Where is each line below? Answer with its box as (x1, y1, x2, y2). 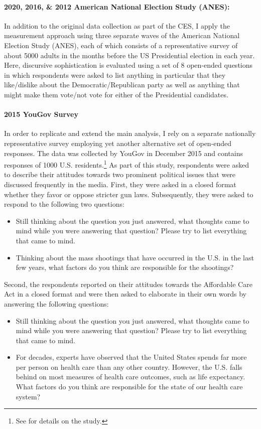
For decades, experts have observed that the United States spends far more (16, 352, 247, 362)
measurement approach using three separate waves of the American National (4, 30, 240, 41)
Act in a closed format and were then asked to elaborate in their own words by (4, 289, 246, 299)
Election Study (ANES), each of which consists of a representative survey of (4, 40, 238, 50)
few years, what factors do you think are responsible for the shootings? (16, 262, 234, 272)
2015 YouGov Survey (4, 109, 78, 119)
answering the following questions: (4, 298, 109, 309)
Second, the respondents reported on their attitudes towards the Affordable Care (4, 278, 252, 289)
